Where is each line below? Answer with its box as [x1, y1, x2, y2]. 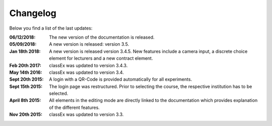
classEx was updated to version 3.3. [49, 111, 124, 117]
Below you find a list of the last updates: [9, 25, 93, 31]
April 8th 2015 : [9, 97, 41, 103]
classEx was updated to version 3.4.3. [49, 62, 128, 68]
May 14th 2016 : [9, 69, 42, 75]
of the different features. [49, 104, 100, 110]
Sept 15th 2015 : [9, 83, 43, 89]
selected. [49, 90, 69, 96]
